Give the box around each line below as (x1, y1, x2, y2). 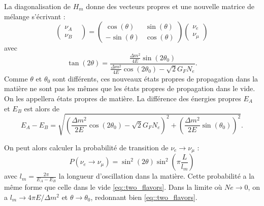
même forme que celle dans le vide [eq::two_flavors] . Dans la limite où (4, 182, 222, 192)
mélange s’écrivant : (4, 11, 65, 21)
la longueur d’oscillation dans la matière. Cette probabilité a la (58, 171, 255, 181)
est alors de (24, 103, 59, 113)
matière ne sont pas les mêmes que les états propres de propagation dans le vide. (4, 83, 255, 94)
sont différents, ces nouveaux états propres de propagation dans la (52, 73, 258, 84)
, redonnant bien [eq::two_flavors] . (90, 191, 197, 202)
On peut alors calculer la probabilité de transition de (4, 142, 169, 152)
